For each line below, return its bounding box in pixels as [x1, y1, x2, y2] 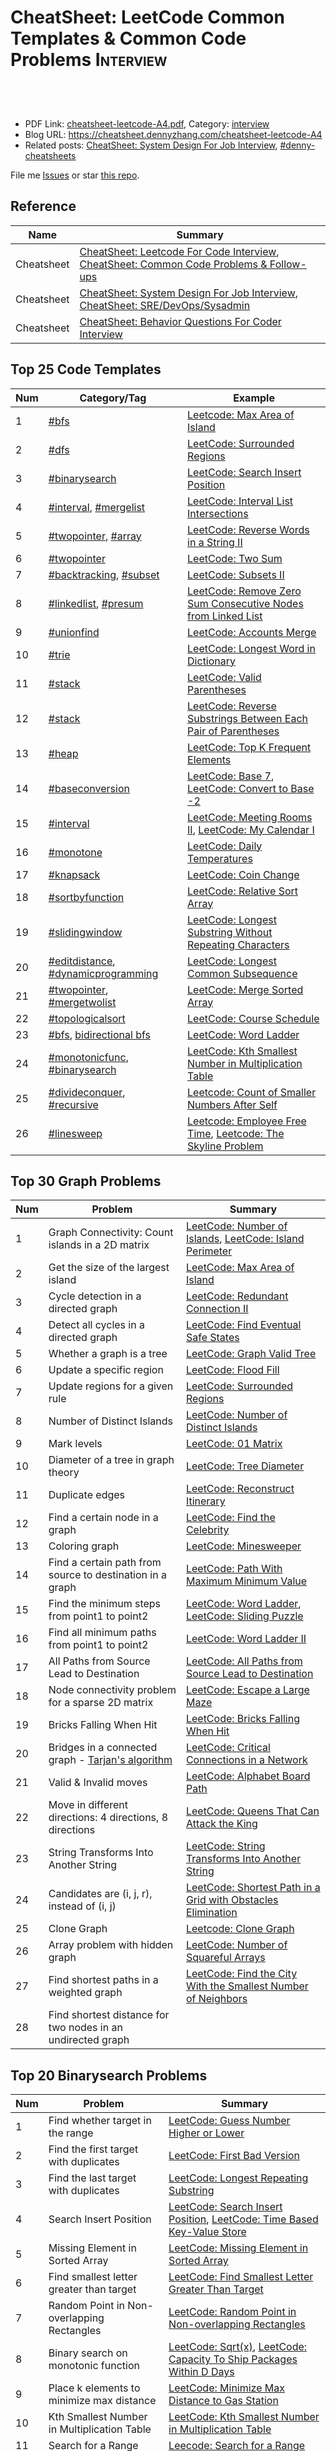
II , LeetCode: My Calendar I [187, 822, 315, 836]
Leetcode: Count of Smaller [187, 1085, 317, 1099]
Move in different [48, 1798, 128, 1812]
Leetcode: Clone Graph [185, 1922, 295, 1936]
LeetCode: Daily [187, 839, 263, 853]
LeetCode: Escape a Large [185, 1683, 310, 1697]
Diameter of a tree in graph [48, 1453, 175, 1467]
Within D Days [168, 2365, 235, 2379]
